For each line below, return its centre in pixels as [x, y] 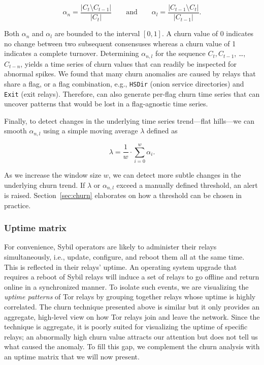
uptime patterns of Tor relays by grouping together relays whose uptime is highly [130, 297]
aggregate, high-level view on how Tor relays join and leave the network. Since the [132, 316]
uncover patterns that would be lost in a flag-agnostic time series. [106, 104]
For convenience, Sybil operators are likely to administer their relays [110, 247]
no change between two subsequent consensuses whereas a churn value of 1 [120, 43]
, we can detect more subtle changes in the [175, 174]
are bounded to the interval [97, 33]
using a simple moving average [91, 131]
